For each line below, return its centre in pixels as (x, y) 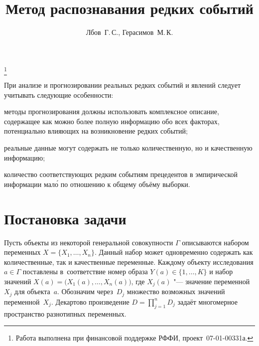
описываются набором (215, 242)
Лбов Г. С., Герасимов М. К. (129, 32)
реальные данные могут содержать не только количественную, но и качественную (128, 148)
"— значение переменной (212, 281)
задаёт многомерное (208, 301)
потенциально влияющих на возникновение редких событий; (96, 131)
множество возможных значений (176, 291)
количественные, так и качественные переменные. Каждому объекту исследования (129, 261)
